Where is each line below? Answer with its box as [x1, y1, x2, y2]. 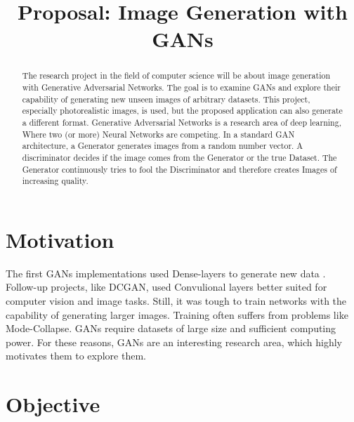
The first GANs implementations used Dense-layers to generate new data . [6, 265, 326, 280]
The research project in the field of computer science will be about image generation [22, 70, 331, 81]
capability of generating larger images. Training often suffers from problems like [6, 307, 348, 322]
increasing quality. [22, 175, 88, 187]
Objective [6, 390, 100, 418]
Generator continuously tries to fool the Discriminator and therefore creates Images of [22, 163, 337, 175]
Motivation [6, 225, 114, 253]
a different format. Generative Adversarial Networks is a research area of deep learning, [22, 116, 341, 128]
